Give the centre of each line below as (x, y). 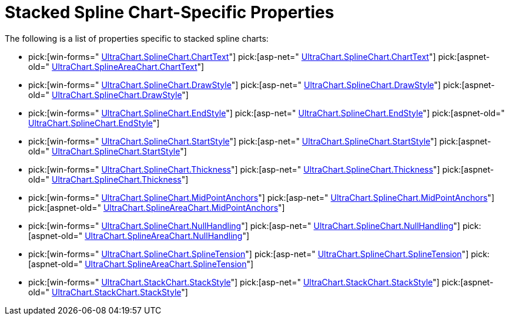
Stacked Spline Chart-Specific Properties (170, 12)
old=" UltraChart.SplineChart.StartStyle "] (108, 151)
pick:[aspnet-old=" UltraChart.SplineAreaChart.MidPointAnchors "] (157, 207)
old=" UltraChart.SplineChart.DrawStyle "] (108, 95)
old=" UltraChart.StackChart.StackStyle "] (108, 292)
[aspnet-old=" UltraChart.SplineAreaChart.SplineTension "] (141, 264)
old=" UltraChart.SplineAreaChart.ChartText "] (116, 66)
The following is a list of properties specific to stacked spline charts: (137, 38)
